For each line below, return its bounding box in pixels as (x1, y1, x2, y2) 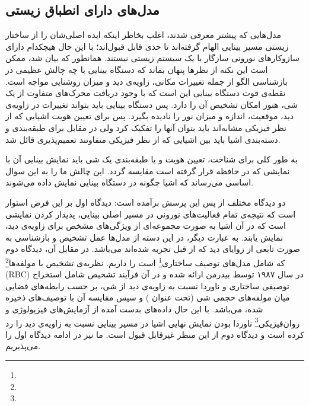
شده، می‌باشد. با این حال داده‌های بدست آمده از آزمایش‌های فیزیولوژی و (5, 302, 263, 315)
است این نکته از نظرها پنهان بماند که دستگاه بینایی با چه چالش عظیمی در (5, 63, 268, 75)
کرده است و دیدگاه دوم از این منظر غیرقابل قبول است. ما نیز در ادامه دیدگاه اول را (5, 328, 304, 340)
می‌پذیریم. (5, 340, 41, 352)
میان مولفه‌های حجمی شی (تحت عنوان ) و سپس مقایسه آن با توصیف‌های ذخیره (5, 291, 290, 303)
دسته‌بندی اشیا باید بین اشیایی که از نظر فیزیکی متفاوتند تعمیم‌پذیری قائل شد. (5, 133, 281, 145)
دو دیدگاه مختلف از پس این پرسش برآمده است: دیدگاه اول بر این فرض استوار (5, 196, 286, 208)
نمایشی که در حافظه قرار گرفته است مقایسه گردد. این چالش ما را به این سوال (5, 164, 290, 177)
